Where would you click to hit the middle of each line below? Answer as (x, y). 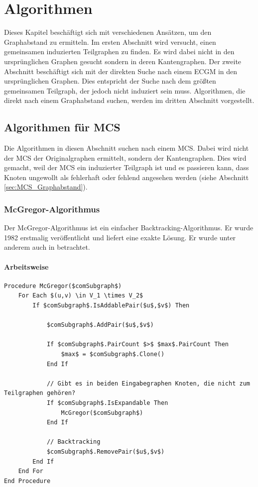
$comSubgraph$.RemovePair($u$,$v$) (106, 451)
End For (31, 471)
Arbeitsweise (26, 266)
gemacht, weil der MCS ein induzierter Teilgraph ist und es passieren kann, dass (127, 167)
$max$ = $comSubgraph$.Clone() (113, 354)
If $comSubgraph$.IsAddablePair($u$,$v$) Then (111, 306)
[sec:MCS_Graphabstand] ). (46, 187)
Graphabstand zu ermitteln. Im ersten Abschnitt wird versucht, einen (110, 42)
